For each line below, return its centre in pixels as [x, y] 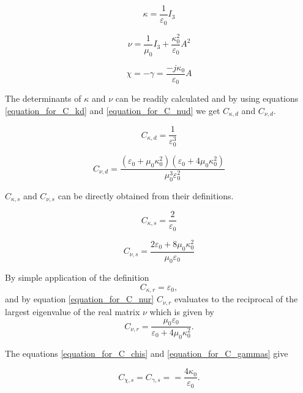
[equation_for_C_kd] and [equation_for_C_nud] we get [113, 110]
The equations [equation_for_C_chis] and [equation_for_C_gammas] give [147, 353]
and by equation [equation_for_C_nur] [80, 299]
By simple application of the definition [77, 277]
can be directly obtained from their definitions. [146, 195]
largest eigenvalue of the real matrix [73, 311]
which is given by [182, 311]
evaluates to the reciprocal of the [236, 299]
